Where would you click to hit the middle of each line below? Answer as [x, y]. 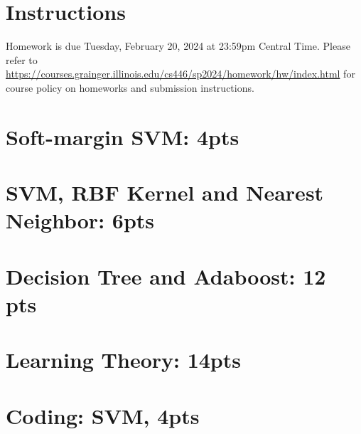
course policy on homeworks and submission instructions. [130, 87]
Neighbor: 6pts [80, 220]
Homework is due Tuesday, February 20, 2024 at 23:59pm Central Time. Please [178, 46]
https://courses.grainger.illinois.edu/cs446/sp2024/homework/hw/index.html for [180, 74]
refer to [22, 59]
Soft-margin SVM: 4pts [123, 136]
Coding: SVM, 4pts [103, 415]
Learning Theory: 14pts [123, 360]
